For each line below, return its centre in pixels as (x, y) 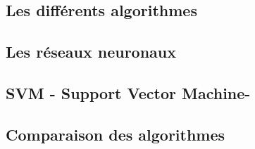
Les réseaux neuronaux (91, 52)
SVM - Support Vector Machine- (128, 92)
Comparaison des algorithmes (116, 134)
